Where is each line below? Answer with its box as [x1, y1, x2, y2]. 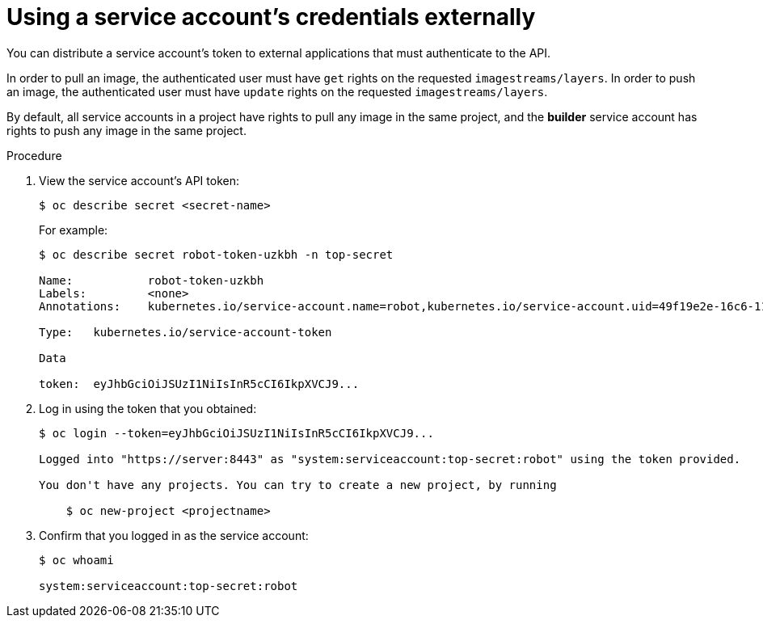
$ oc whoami [39, 553, 114, 567]
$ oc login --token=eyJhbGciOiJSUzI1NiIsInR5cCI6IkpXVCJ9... [39, 426, 434, 440]
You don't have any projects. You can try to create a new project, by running [39, 478, 557, 491]
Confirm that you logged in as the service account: [39, 528, 309, 542]
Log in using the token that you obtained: [39, 401, 257, 415]
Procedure [6, 148, 62, 162]
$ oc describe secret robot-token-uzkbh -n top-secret [39, 247, 394, 261]
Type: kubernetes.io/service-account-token [39, 325, 332, 339]
